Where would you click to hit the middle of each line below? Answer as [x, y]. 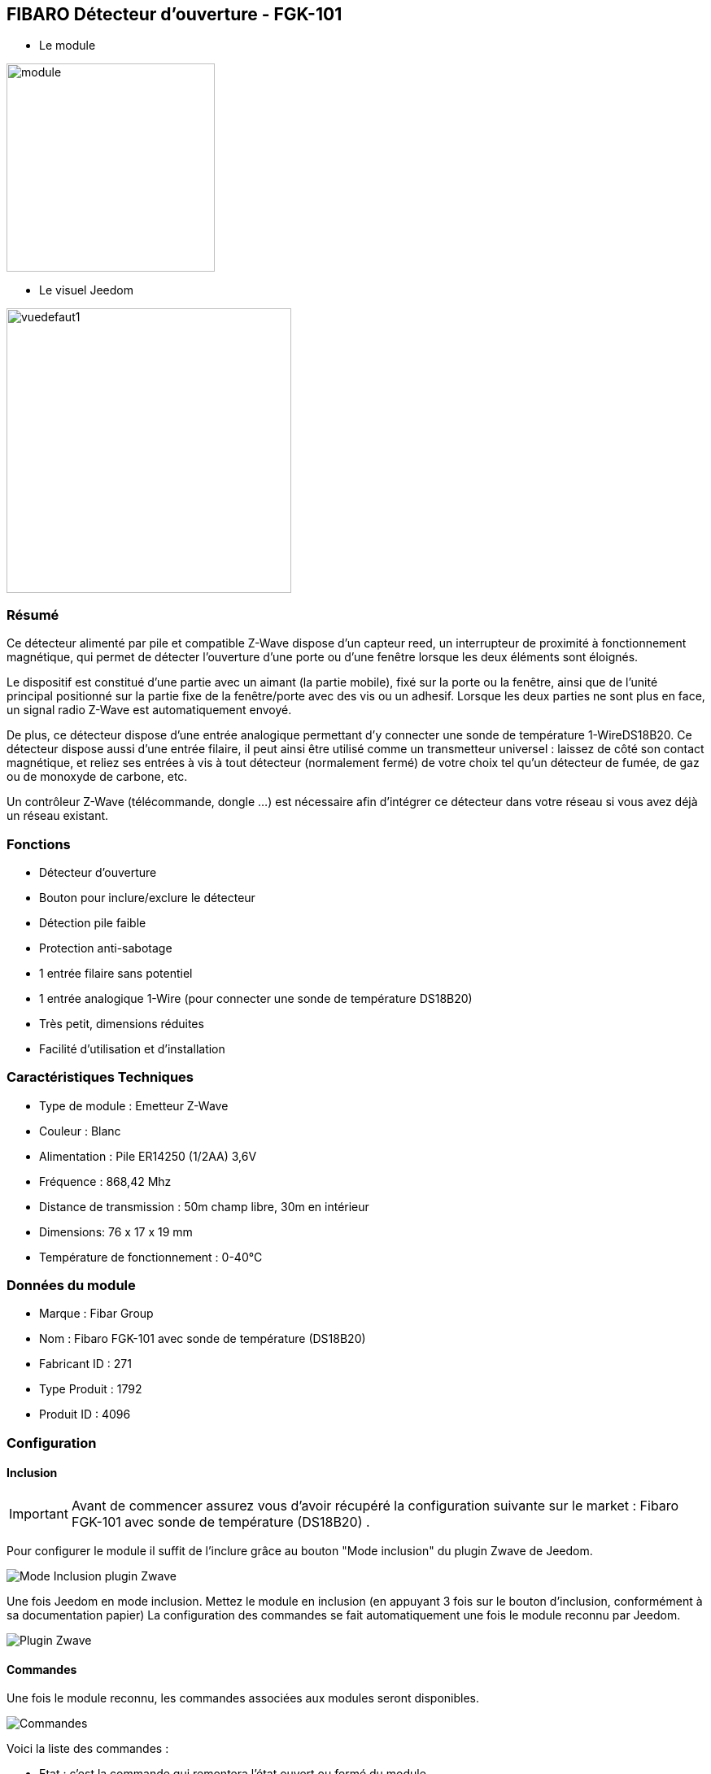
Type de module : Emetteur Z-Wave [134, 1105]
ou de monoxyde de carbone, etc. [97, 777]
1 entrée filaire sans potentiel [116, 973]
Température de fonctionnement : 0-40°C [151, 1257]
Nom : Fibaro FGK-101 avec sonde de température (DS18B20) [203, 1339]
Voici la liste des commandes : [88, 1749]
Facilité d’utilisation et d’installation [132, 1048]
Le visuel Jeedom [86, 290]
